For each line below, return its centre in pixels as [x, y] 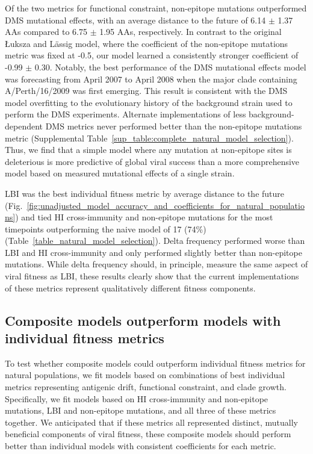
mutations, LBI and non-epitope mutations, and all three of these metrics [141, 410]
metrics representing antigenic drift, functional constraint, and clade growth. [146, 387]
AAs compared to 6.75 [46, 32]
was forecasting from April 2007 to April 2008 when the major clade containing [151, 79]
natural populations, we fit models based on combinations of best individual [145, 375]
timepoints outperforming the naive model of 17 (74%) [106, 229]
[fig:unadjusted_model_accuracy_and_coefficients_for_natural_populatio [166, 205]
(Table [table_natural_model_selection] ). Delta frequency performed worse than [155, 241]
